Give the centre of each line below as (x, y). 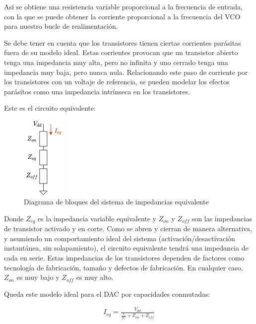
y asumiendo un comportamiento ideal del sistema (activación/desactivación (120, 238)
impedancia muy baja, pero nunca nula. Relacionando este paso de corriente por (126, 72)
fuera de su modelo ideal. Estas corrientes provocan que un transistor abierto (121, 52)
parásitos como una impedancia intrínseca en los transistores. (97, 91)
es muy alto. (95, 277)
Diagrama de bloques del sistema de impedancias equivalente (116, 202)
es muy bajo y (38, 277)
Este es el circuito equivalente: (50, 108)
